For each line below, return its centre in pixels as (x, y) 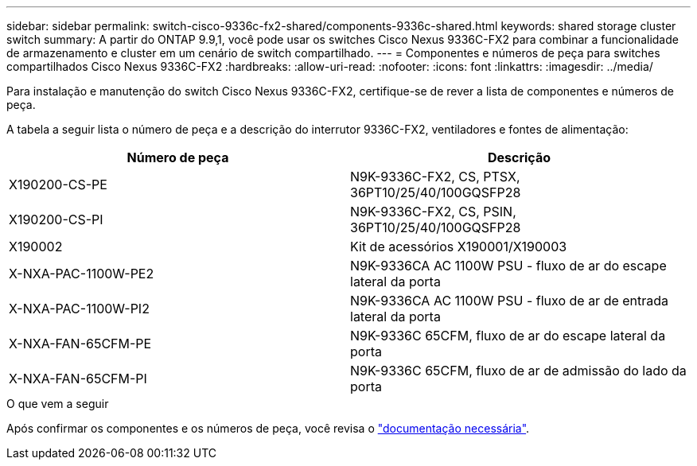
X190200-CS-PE (58, 184)
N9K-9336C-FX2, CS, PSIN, (433, 212)
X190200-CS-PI (56, 219)
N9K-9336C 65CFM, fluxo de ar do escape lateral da (508, 336)
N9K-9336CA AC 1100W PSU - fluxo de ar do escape (508, 266)
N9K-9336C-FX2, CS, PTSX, (435, 177)
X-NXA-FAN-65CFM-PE (80, 344)
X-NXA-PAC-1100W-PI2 (79, 309)
